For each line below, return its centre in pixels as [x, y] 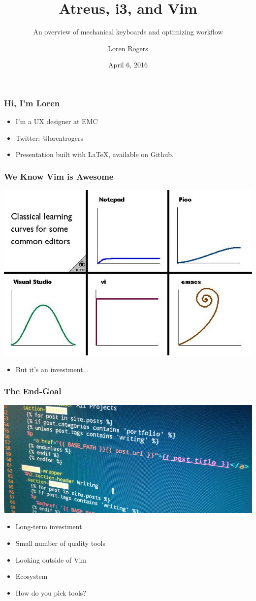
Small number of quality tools [60, 543]
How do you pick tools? [51, 592]
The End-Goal [33, 391]
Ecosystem [32, 576]
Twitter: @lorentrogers [49, 138]
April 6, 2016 [128, 65]
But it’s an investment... [52, 369]
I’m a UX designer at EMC [57, 121]
